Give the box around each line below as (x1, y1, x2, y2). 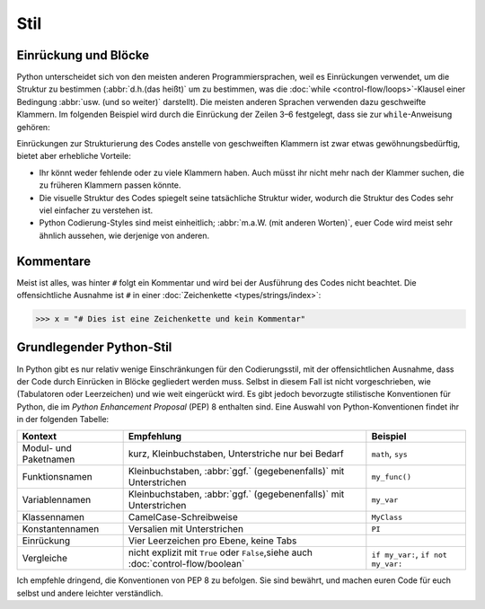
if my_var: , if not (371, 548, 448, 560)
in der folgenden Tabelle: (16, 414, 110, 425)
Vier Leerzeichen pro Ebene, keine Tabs (128, 534, 297, 547)
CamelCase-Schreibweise (128, 511, 238, 524)
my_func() (371, 472, 412, 481)
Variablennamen (22, 494, 92, 507)
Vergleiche (22, 552, 67, 565)
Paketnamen (22, 454, 75, 466)
